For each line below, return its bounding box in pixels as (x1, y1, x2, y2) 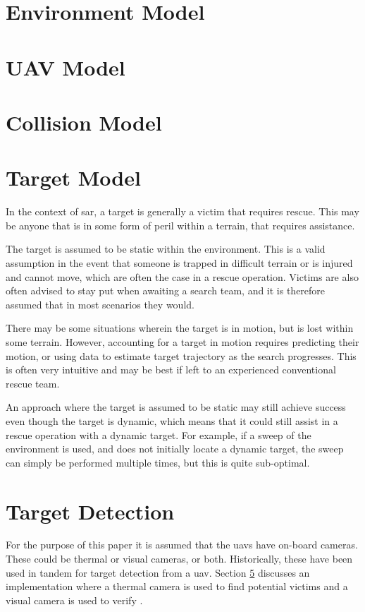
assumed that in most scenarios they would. (6, 296, 194, 311)
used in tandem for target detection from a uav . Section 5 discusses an (6, 565, 310, 580)
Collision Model (6, 107, 162, 136)
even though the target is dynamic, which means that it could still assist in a (6, 413, 338, 428)
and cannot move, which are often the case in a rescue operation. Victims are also (6, 269, 359, 284)
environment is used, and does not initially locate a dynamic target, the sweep (6, 441, 344, 456)
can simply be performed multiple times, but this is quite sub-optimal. (6, 455, 310, 469)
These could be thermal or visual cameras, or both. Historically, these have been (6, 551, 353, 566)
